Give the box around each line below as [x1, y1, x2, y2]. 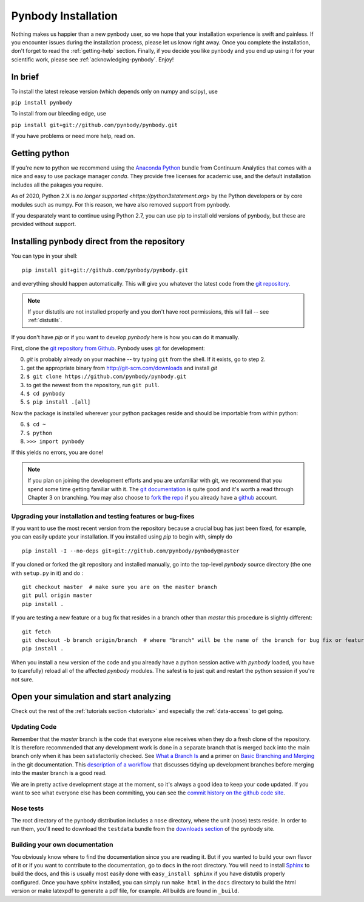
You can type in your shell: [11, 252, 78, 260]
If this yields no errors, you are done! [11, 449, 104, 456]
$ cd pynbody [26, 390, 66, 398]
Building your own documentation [11, 841, 113, 849]
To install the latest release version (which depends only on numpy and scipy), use [11, 88, 218, 95]
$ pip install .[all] [26, 399, 91, 405]
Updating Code [11, 723, 57, 731]
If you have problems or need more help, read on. [11, 133, 135, 140]
